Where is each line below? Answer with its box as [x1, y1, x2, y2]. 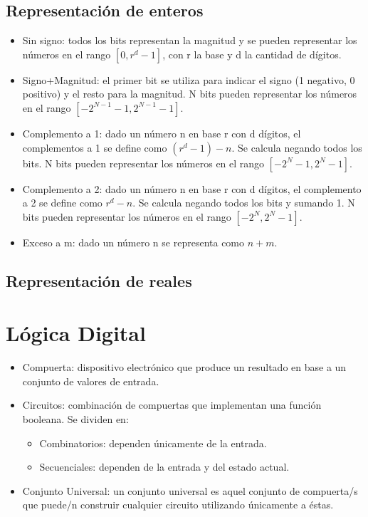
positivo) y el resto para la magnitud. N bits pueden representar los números [22, 86, 357, 101]
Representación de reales [6, 269, 192, 291]
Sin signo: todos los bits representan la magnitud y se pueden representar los [22, 33, 357, 48]
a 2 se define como [22, 195, 102, 210]
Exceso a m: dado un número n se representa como [22, 234, 245, 249]
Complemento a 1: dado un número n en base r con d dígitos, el [22, 125, 301, 140]
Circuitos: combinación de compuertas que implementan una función [22, 397, 322, 412]
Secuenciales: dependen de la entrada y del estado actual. [39, 459, 290, 474]
